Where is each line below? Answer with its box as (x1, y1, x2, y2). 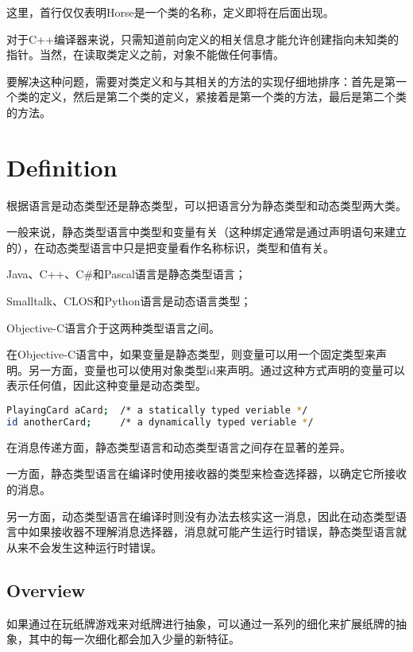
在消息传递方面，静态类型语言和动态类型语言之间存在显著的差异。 (6, 438, 351, 455)
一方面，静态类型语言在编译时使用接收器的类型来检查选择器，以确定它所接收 (6, 465, 407, 482)
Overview (6, 577, 86, 602)
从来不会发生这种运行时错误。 (6, 538, 162, 555)
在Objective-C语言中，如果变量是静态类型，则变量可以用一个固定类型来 (6, 346, 376, 363)
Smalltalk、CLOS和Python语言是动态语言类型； (6, 293, 252, 309)
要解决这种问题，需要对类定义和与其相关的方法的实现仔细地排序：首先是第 (6, 72, 396, 89)
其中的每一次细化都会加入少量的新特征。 (28, 631, 240, 647)
